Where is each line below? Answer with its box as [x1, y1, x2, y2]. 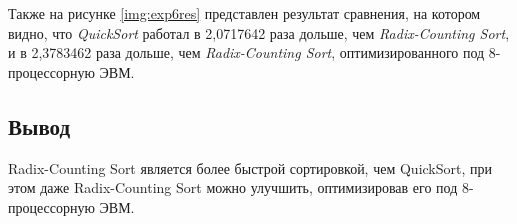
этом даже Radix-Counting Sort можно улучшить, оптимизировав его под [8, 177, 458, 198]
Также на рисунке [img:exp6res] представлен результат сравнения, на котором [8, 3, 481, 23]
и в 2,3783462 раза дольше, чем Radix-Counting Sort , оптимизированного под [8, 42, 485, 63]
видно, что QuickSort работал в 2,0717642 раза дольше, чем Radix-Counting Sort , [8, 22, 510, 43]
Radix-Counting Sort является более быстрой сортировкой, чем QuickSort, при [8, 157, 492, 178]
